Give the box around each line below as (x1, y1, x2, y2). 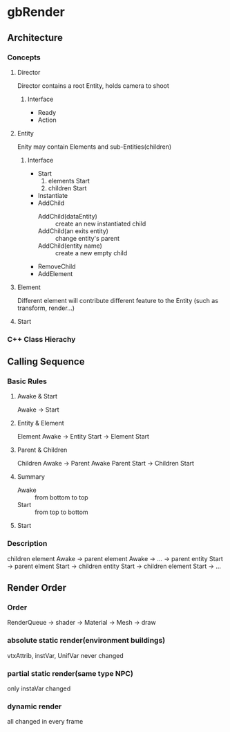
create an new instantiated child (55, 219, 146, 228)
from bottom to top (34, 493, 88, 502)
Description (7, 539, 48, 549)
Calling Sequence (7, 356, 85, 367)
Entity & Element (17, 419, 64, 428)
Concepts (7, 53, 41, 62)
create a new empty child (55, 248, 128, 257)
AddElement (37, 269, 73, 277)
